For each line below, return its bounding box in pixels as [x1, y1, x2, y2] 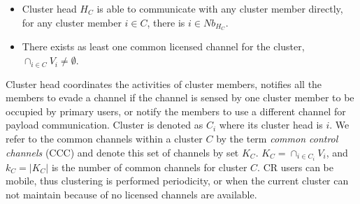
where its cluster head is [219, 117, 323, 132]
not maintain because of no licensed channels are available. [6, 187, 257, 201]
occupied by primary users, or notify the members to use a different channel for [6, 103, 346, 118]
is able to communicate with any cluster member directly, [96, 1, 343, 15]
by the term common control [216, 131, 338, 146]
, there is [147, 15, 185, 29]
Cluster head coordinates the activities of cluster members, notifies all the [6, 76, 322, 91]
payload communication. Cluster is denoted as [6, 117, 203, 132]
